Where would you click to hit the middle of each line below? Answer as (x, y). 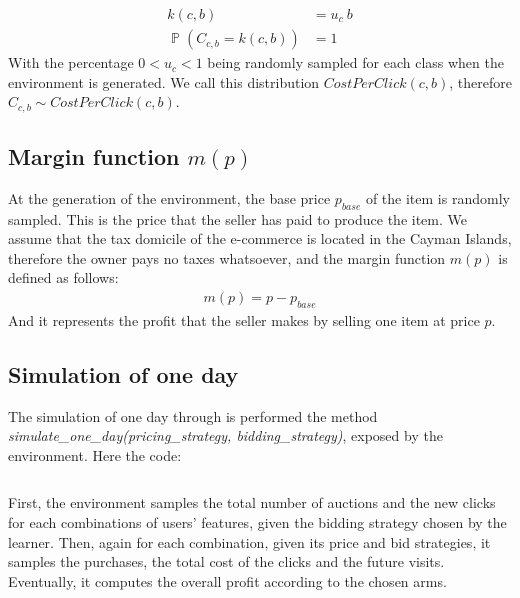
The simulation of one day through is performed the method (193, 415)
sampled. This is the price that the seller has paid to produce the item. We (237, 218)
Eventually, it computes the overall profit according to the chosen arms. (227, 580)
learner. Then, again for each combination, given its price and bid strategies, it (249, 541)
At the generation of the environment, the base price (169, 197)
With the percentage (71, 62)
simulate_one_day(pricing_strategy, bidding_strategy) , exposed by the (225, 435)
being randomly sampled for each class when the (355, 62)
